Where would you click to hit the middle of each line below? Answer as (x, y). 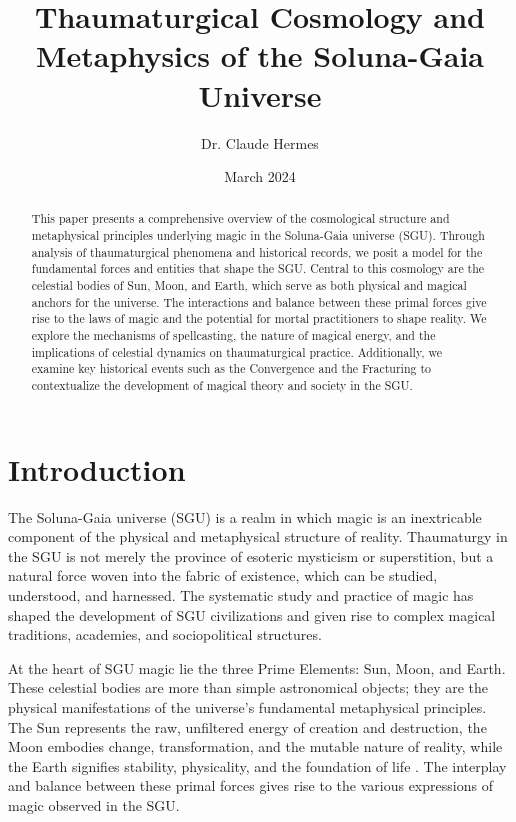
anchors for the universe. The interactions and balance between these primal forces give (259, 301)
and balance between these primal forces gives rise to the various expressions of (250, 785)
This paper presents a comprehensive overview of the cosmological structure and (240, 218)
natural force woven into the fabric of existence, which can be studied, (223, 575)
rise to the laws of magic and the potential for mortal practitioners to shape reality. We (259, 318)
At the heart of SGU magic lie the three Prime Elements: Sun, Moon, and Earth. (257, 667)
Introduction (97, 468)
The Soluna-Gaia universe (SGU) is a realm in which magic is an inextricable (245, 516)
